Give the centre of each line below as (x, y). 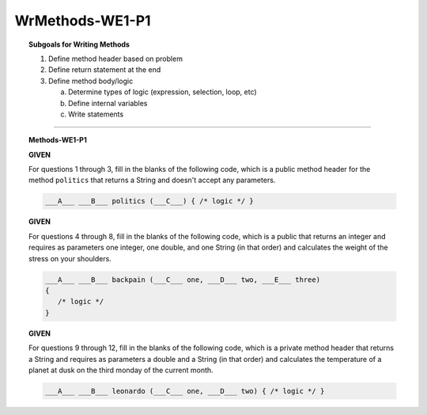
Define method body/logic (91, 81)
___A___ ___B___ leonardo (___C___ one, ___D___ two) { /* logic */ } (185, 391)
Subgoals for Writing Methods (79, 44)
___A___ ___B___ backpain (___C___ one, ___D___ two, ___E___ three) (182, 280)
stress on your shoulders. (70, 258)
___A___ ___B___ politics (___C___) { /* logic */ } (149, 201)
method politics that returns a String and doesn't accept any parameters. (152, 180)
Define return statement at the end (105, 70)
